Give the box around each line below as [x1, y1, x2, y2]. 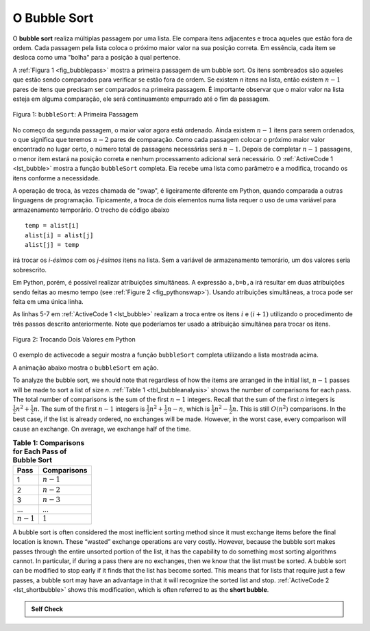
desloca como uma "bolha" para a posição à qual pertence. [12, 53, 181, 62]
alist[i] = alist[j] [25, 231, 94, 239]
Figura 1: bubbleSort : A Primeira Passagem [12, 110, 138, 119]
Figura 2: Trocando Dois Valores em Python [12, 335, 136, 344]
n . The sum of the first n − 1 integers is [33, 405, 145, 413]
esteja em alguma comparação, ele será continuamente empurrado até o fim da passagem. [12, 95, 271, 103]
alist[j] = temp [25, 241, 79, 248]
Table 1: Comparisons [12, 438, 85, 448]
